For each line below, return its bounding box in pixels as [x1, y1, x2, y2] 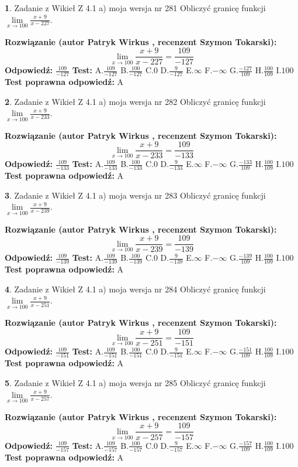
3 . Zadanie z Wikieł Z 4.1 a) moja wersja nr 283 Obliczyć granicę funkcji [5, 189, 266, 201]
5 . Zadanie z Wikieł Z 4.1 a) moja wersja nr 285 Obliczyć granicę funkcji [5, 377, 266, 389]
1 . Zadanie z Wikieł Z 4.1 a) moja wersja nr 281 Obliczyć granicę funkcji [5, 2, 266, 13]
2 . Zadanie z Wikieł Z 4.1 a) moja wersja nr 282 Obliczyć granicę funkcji [5, 95, 266, 107]
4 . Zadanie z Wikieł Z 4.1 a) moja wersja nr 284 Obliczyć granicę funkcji [5, 282, 266, 295]
